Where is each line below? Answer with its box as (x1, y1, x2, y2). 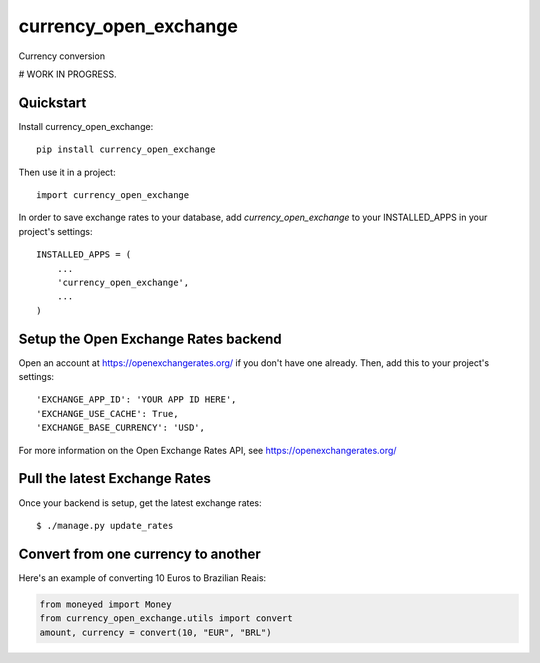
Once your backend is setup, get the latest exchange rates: (18, 496, 262, 509)
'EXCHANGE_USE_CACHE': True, (36, 408, 179, 419)
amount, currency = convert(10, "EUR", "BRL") (39, 626, 272, 638)
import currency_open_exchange (36, 190, 190, 201)
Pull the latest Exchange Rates (18, 470, 212, 487)
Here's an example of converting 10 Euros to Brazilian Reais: (18, 571, 267, 584)
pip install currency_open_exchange (36, 144, 216, 155)
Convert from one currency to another (18, 545, 262, 562)
